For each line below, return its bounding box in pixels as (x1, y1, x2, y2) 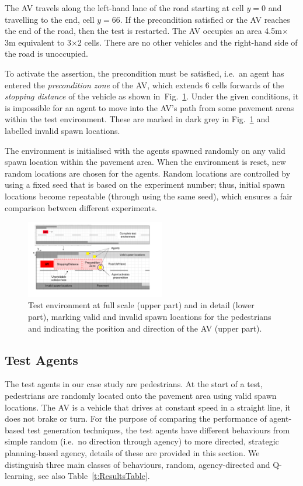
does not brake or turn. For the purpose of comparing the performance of (5, 412, 267, 425)
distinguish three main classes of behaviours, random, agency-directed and (5, 458, 270, 470)
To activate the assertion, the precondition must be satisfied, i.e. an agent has (5, 67, 284, 79)
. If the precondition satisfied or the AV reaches (120, 13, 290, 25)
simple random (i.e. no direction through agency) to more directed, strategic (5, 435, 279, 447)
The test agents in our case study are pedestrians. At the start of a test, (5, 378, 263, 390)
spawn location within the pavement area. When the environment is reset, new (5, 156, 286, 168)
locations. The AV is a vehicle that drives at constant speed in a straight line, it (5, 401, 291, 413)
